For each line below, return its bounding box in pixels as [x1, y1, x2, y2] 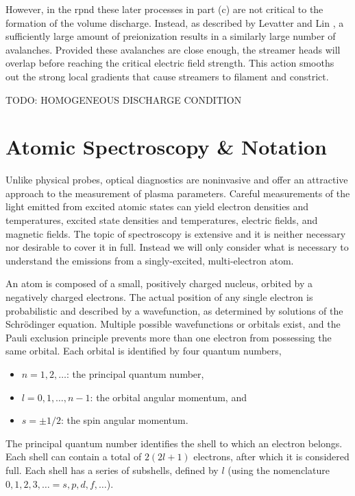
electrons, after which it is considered [193, 449, 350, 464]
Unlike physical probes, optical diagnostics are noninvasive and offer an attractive [5, 172, 348, 187]
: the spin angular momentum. [60, 413, 188, 427]
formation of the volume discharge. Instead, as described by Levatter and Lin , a [5, 15, 344, 30]
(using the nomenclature [228, 462, 330, 477]
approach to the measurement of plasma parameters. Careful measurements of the [5, 185, 350, 200]
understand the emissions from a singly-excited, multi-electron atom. [5, 253, 294, 267]
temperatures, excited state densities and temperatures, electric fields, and [5, 213, 318, 227]
